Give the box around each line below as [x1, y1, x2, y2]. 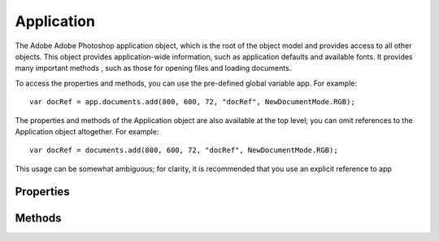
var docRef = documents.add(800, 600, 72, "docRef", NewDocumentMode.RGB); [29, 146, 338, 155]
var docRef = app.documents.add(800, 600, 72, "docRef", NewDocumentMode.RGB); [29, 98, 355, 107]
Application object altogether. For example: [15, 126, 159, 136]
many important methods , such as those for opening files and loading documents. [15, 64, 292, 73]
